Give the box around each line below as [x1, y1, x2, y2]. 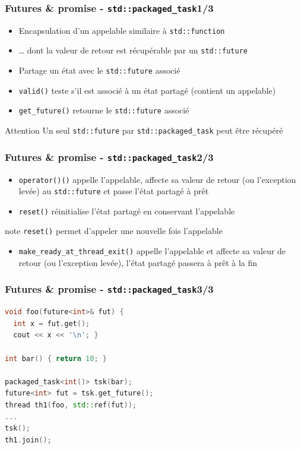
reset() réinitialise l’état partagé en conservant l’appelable [18, 204, 235, 217]
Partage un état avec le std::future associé [18, 64, 180, 77]
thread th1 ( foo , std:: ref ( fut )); [5, 400, 137, 409]
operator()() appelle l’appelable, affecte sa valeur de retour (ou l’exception [18, 173, 296, 185]
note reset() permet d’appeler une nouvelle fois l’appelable [5, 224, 223, 237]
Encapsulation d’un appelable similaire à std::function [18, 24, 225, 36]
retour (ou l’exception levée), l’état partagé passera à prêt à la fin [18, 256, 258, 268]
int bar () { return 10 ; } [5, 354, 107, 363]
